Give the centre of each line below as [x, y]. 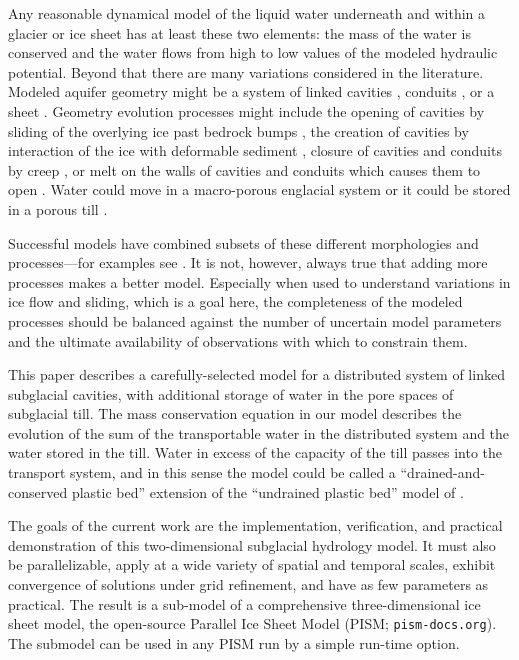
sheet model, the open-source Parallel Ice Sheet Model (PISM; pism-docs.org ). [252, 623]
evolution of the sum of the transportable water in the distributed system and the [259, 432]
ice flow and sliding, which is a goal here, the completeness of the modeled [235, 301]
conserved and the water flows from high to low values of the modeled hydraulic [253, 52]
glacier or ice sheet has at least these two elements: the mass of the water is [239, 32]
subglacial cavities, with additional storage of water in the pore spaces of [231, 393]
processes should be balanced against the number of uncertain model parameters [255, 320]
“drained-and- [442, 472]
